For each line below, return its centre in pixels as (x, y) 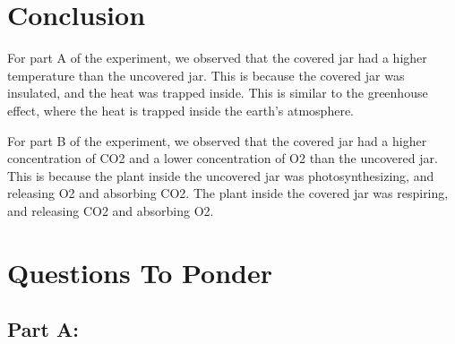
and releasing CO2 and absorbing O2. (111, 210)
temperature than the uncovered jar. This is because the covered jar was (206, 75)
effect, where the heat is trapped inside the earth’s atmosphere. (180, 110)
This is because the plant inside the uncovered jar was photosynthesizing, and (221, 175)
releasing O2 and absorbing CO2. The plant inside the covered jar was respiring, (228, 193)
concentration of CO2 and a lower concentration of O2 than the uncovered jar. (223, 158)
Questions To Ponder (140, 272)
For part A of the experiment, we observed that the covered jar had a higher (217, 58)
